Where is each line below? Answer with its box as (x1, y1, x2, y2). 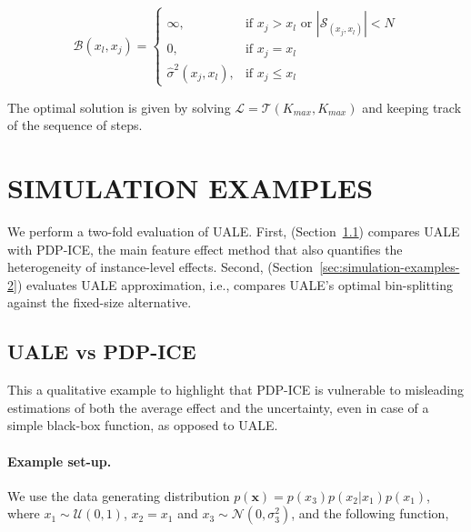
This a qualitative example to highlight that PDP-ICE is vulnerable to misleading (7, 380, 464, 399)
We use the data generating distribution (7, 486, 230, 505)
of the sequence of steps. (7, 115, 143, 135)
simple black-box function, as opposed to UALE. (7, 416, 278, 435)
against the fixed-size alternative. (7, 293, 192, 312)
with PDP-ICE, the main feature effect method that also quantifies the (7, 239, 403, 258)
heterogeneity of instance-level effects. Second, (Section (7, 257, 314, 276)
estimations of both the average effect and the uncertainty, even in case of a (7, 397, 429, 417)
